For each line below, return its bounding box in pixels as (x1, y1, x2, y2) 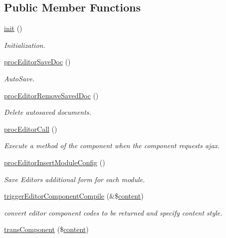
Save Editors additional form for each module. (4, 174, 145, 184)
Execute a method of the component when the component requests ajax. (4, 140, 220, 151)
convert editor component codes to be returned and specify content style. (4, 207, 223, 218)
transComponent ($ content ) (4, 224, 89, 235)
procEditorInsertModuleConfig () (4, 157, 105, 167)
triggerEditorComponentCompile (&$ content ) (4, 191, 144, 201)
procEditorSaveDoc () (4, 56, 71, 67)
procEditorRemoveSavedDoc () (4, 90, 99, 100)
